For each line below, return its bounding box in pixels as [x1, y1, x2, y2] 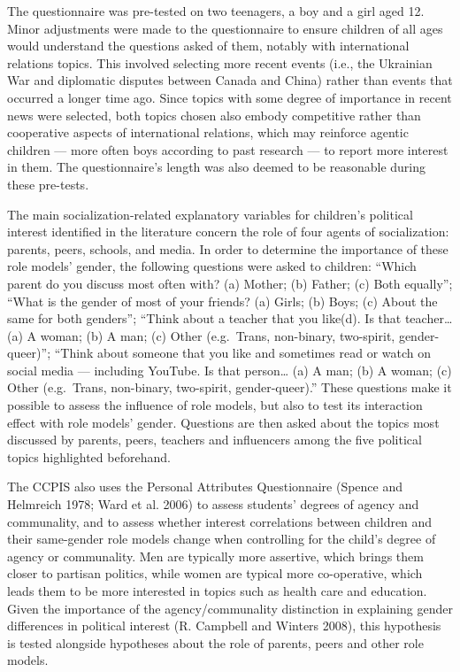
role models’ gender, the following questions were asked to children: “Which [7, 257, 417, 275]
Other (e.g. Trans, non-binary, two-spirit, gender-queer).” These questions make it [7, 378, 452, 397]
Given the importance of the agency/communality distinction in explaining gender [7, 599, 453, 617]
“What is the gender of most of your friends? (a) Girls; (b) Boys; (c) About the [7, 291, 438, 310]
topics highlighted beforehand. [7, 447, 171, 466]
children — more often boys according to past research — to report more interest [7, 140, 448, 158]
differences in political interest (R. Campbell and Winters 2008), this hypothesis [7, 616, 441, 635]
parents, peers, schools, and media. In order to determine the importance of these [7, 239, 448, 258]
